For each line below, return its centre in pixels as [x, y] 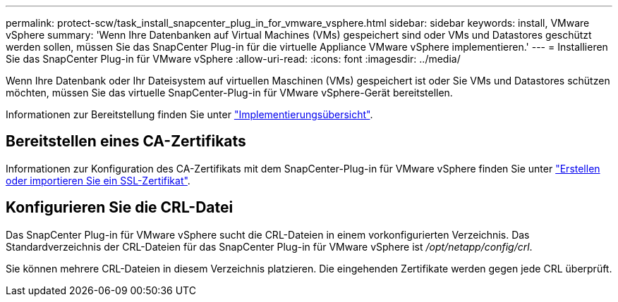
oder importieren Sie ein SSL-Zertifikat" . [98, 180]
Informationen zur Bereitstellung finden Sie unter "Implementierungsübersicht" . [189, 114]
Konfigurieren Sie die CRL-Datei [120, 208]
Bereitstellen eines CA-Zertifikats [126, 141]
